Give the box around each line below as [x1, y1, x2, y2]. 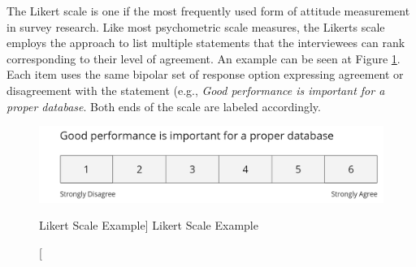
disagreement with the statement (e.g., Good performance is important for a [6, 81, 385, 98]
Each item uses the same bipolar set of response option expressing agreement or [6, 66, 404, 83]
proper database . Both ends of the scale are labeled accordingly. [6, 97, 321, 114]
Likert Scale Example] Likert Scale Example [39, 217, 258, 234]
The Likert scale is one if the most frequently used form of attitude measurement [6, 2, 410, 19]
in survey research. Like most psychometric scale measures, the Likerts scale [6, 18, 385, 35]
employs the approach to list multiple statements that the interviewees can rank [6, 34, 405, 51]
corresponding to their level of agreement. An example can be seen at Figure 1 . [6, 50, 401, 67]
